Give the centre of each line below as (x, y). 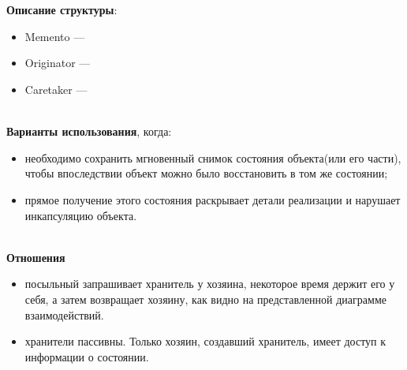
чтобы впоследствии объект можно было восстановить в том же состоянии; (206, 173)
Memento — (55, 36)
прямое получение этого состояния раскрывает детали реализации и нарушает (213, 199)
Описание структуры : (62, 10)
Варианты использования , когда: (89, 131)
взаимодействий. (64, 314)
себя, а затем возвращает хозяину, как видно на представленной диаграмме (205, 299)
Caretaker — (56, 89)
